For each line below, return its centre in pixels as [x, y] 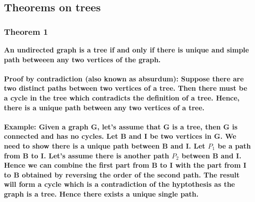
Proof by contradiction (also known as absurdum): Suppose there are [124, 78]
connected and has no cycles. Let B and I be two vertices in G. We [120, 136]
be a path [234, 145]
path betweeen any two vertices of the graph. [82, 59]
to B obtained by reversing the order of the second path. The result [122, 174]
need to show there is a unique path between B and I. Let [105, 145]
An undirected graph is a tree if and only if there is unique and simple [127, 50]
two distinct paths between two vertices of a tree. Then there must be [126, 88]
